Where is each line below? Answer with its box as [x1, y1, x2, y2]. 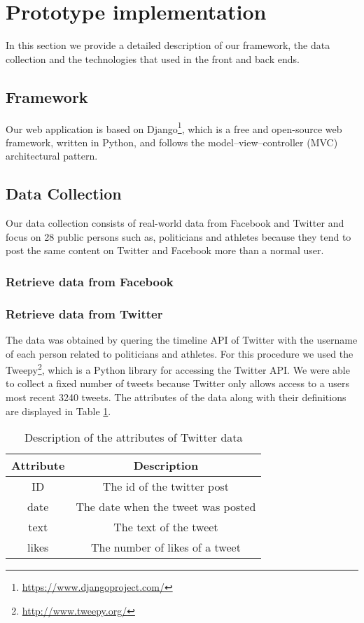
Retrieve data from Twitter [6, 304, 163, 322]
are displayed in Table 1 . [6, 403, 111, 418]
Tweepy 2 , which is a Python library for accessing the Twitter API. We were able [6, 360, 350, 377]
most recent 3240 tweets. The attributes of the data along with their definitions [6, 390, 346, 405]
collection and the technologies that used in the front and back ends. [6, 51, 300, 66]
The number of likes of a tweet [90, 539, 241, 556]
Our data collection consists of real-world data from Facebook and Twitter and [6, 216, 344, 230]
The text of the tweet [113, 519, 218, 535]
